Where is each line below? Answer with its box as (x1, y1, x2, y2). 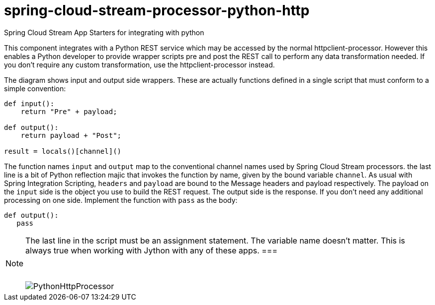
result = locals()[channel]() (4, 147, 122, 155)
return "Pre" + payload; (20, 107, 117, 116)
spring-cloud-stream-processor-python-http (4, 2, 310, 19)
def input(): (4, 99, 55, 108)
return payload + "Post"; (20, 131, 122, 139)
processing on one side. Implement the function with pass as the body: (4, 195, 238, 204)
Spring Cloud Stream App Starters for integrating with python (4, 28, 204, 37)
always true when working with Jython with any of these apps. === (25, 245, 278, 255)
